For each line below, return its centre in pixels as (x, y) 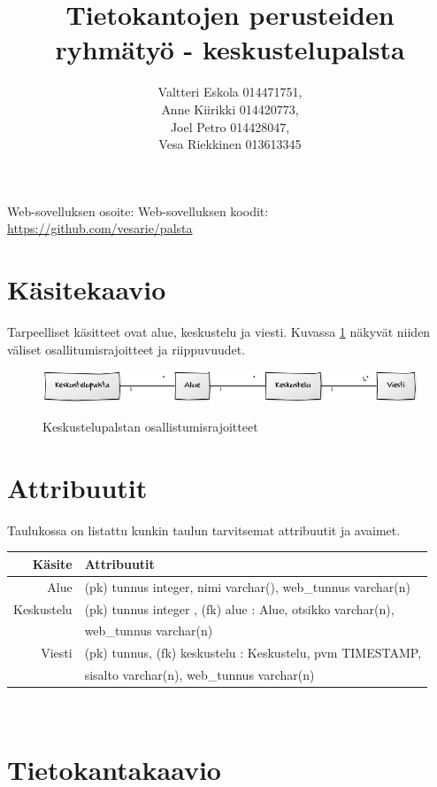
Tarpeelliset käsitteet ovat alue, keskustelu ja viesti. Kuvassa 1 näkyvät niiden (219, 331)
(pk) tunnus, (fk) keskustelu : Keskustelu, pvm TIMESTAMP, (253, 653)
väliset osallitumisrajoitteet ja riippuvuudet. (126, 349)
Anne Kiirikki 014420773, (230, 109)
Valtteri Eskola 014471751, (230, 92)
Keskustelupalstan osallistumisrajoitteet (150, 427)
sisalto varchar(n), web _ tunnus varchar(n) (199, 675)
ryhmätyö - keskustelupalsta (230, 49)
